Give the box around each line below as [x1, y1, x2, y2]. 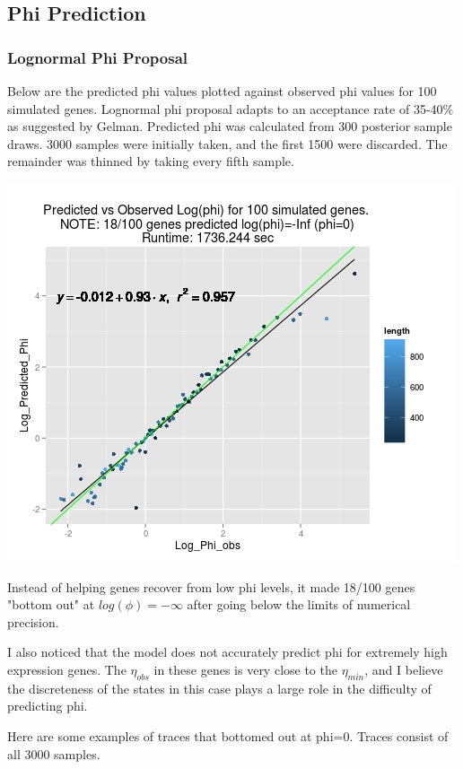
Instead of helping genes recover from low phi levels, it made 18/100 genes [7, 577, 415, 596]
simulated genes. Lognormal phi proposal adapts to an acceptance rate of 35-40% [7, 99, 454, 118]
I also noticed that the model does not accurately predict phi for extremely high [7, 642, 448, 661]
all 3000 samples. [7, 744, 100, 763]
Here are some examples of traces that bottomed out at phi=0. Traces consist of [7, 726, 449, 745]
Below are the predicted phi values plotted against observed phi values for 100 [7, 82, 437, 100]
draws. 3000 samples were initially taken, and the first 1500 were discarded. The [7, 134, 448, 153]
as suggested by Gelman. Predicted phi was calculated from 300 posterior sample [7, 117, 452, 135]
